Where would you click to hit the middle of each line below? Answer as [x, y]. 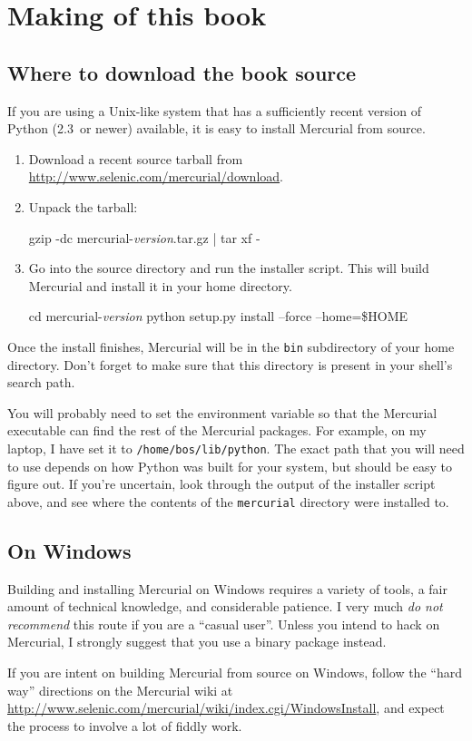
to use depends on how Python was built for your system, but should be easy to [230, 466]
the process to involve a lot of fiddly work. [125, 725]
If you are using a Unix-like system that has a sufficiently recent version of [214, 110]
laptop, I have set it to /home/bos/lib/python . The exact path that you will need [236, 448]
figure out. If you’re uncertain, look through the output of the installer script [221, 484]
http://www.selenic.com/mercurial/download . [156, 176]
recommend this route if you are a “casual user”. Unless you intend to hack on [224, 624]
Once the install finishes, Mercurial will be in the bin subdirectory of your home [231, 346]
